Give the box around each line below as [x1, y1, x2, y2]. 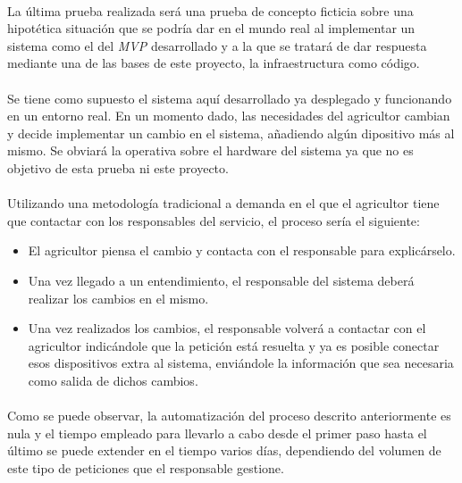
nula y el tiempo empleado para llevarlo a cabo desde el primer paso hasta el [7, 423, 427, 442]
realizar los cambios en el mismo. [28, 288, 209, 307]
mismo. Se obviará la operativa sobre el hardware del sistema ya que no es [7, 141, 414, 160]
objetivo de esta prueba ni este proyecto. [7, 158, 229, 177]
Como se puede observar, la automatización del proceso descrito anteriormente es [7, 406, 451, 425]
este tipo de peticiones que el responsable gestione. [7, 458, 284, 477]
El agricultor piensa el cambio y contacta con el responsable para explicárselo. [28, 241, 456, 260]
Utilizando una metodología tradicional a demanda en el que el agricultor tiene [7, 194, 440, 212]
